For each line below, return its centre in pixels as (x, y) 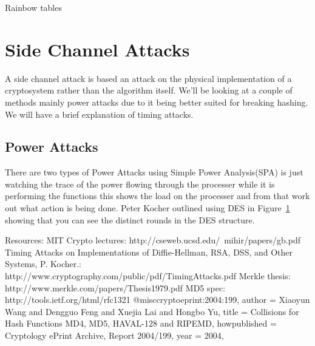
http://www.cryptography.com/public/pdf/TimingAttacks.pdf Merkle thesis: (148, 276)
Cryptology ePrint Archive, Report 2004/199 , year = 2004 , (114, 335)
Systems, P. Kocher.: (43, 264)
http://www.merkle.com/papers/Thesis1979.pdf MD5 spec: (115, 287)
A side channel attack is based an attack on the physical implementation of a (148, 78)
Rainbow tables (33, 7)
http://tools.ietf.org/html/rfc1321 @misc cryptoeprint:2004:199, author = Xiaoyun (157, 300)
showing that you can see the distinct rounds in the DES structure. (130, 219)
